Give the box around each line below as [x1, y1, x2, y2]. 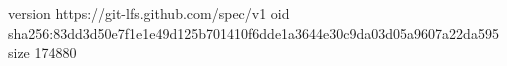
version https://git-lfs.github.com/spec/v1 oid [8, 3, 290, 23]
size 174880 [8, 42, 77, 63]
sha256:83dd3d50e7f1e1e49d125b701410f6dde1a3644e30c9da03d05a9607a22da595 [8, 22, 499, 43]
